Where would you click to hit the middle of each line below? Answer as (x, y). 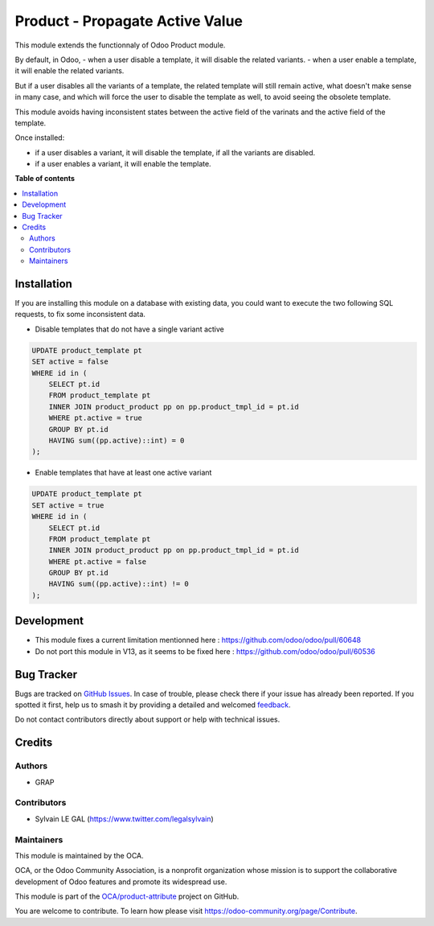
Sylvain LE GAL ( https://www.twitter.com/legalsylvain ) (125, 819)
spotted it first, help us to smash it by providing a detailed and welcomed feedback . (153, 705)
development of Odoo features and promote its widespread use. (121, 882)
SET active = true (68, 505)
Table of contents (45, 179)
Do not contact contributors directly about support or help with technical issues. (147, 719)
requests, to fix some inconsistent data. (80, 315)
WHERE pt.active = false (98, 562)
